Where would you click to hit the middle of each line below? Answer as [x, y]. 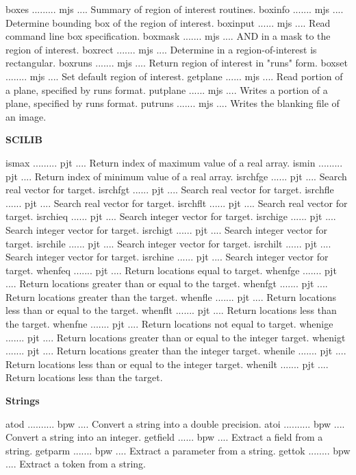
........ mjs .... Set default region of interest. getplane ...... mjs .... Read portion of [174, 76]
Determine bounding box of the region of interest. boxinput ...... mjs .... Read [168, 22]
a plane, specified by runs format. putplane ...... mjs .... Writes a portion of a [167, 89]
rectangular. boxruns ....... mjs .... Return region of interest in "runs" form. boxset [177, 63]
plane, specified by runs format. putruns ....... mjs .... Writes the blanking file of [173, 103]
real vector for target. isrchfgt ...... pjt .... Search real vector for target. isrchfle [170, 190]
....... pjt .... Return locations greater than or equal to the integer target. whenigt [176, 337]
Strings [23, 401]
